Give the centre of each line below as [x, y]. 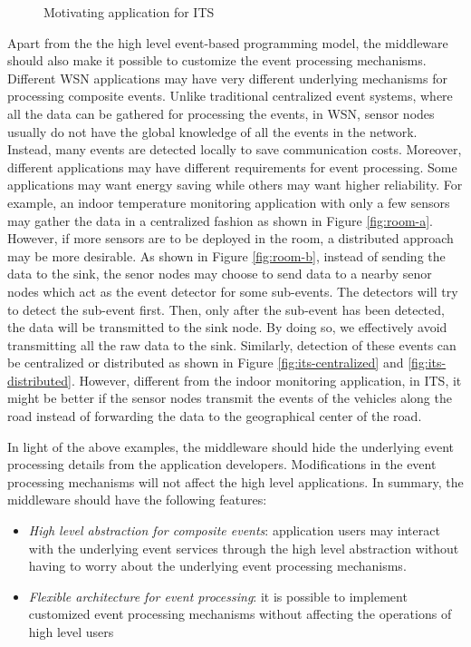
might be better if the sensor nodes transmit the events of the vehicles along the [230, 398]
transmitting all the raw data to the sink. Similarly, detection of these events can [232, 344]
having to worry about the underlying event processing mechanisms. [217, 566]
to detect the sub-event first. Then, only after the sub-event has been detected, [226, 309]
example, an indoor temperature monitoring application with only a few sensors [229, 202]
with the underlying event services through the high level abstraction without [244, 548]
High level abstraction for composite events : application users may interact [234, 530]
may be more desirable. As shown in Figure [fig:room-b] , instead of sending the [226, 255]
